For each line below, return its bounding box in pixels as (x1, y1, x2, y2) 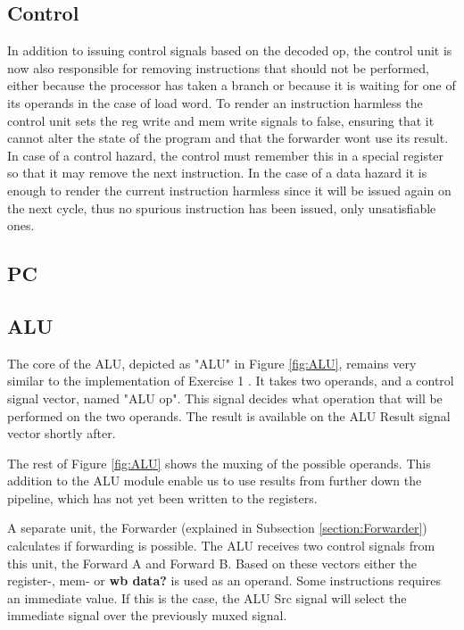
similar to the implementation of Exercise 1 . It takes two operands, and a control (7, 371, 454, 390)
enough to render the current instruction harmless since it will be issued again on (7, 180, 452, 199)
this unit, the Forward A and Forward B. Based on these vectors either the (7, 553, 418, 572)
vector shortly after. (7, 424, 116, 443)
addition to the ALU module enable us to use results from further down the (7, 471, 422, 490)
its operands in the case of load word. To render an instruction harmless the (7, 93, 423, 112)
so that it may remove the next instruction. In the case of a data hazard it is (7, 163, 427, 182)
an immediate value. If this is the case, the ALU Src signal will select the (7, 588, 407, 607)
